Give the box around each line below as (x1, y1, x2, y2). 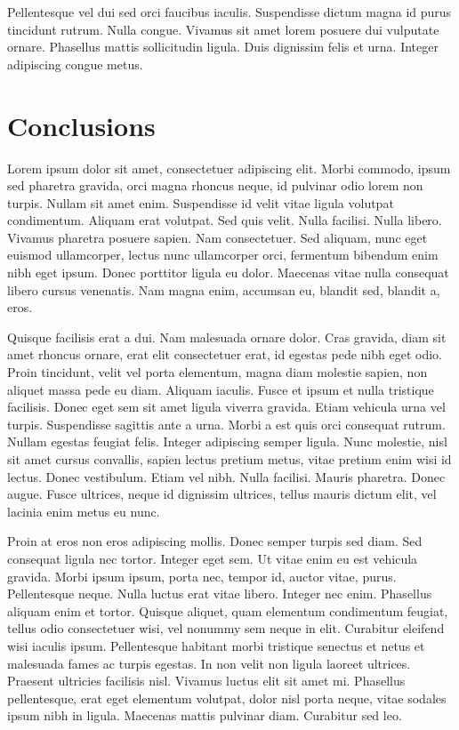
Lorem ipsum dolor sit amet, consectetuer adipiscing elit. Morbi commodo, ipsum (7, 158, 451, 177)
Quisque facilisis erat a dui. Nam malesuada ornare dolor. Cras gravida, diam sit (7, 327, 447, 346)
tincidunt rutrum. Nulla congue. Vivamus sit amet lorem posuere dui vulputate (7, 20, 439, 38)
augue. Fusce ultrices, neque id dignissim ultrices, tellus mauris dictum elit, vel (7, 485, 437, 503)
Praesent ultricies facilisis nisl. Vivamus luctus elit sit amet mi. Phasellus (7, 671, 406, 690)
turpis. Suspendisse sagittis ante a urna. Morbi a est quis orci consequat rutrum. (7, 414, 446, 433)
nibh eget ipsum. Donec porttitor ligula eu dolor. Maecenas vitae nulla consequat (7, 263, 449, 282)
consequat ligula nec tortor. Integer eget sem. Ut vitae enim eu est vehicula (7, 549, 418, 567)
